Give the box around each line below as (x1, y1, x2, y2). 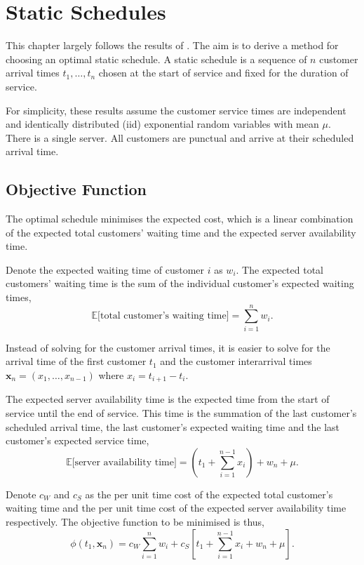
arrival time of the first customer (6, 354, 147, 368)
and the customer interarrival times (160, 354, 312, 368)
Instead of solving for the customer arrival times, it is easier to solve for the (6, 340, 330, 354)
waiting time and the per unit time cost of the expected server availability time (6, 500, 346, 515)
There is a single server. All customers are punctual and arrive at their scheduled (6, 130, 354, 145)
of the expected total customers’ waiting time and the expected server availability (6, 225, 356, 239)
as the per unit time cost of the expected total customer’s (85, 486, 333, 501)
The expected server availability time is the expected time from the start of (6, 392, 330, 406)
